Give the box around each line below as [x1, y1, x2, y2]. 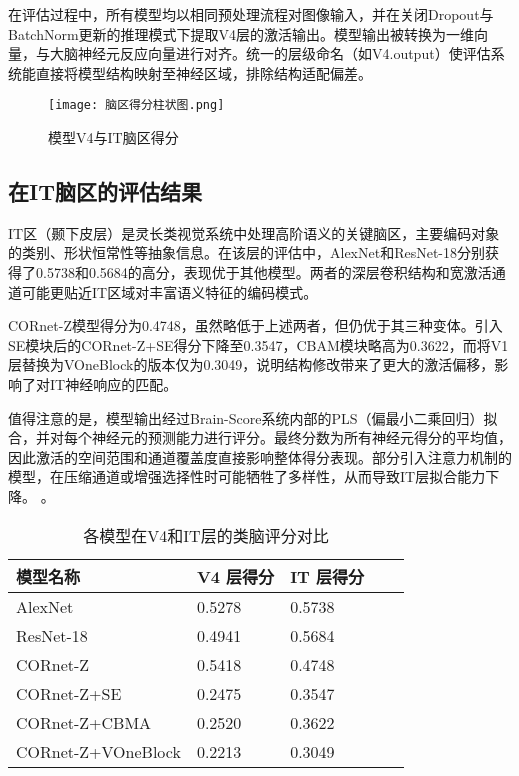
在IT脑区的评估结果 [8, 176, 202, 207]
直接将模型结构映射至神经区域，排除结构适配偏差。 [35, 62, 372, 83]
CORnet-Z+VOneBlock [16, 739, 181, 763]
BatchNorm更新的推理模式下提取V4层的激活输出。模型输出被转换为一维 [8, 23, 475, 44]
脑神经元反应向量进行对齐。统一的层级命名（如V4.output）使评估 [63, 43, 491, 64]
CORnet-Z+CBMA [16, 710, 152, 734]
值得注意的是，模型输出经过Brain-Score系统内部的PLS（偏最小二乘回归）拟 [8, 407, 498, 428]
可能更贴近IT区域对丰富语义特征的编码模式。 [21, 281, 318, 302]
